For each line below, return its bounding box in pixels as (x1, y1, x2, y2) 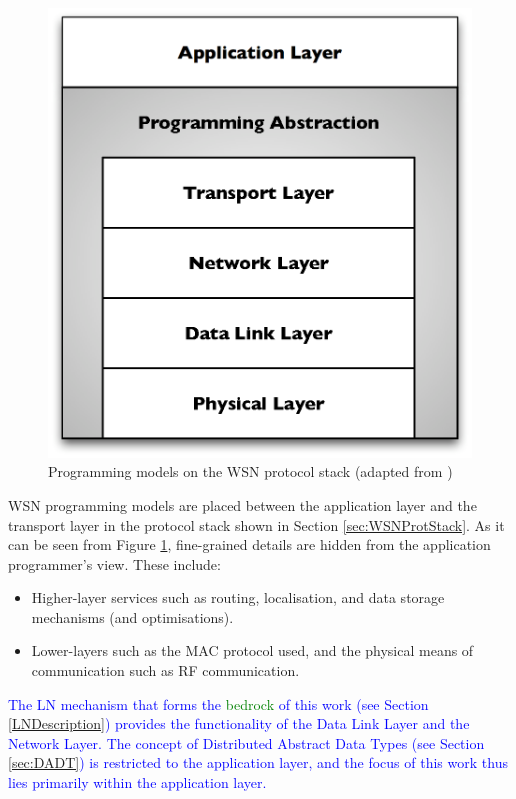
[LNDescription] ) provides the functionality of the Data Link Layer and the (8, 713, 470, 734)
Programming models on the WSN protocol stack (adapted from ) (48, 461, 453, 482)
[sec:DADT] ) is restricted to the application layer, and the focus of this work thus (8, 752, 508, 773)
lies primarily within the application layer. (8, 772, 267, 793)
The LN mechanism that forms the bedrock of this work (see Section (8, 693, 429, 714)
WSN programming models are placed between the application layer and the (8, 494, 477, 515)
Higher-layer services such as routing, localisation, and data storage (31, 587, 445, 608)
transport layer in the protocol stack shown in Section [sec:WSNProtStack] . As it (8, 514, 505, 535)
